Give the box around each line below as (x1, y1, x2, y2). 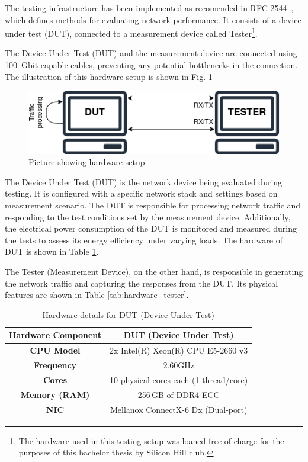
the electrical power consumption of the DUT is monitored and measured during (5, 222, 297, 235)
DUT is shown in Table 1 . (5, 245, 99, 258)
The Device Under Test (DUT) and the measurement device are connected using (5, 47, 297, 59)
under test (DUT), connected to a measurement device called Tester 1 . (5, 25, 258, 39)
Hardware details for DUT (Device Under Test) (42, 308, 214, 320)
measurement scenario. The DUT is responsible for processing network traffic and (5, 199, 301, 211)
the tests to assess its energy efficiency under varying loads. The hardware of (5, 233, 283, 246)
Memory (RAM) (20, 388, 90, 400)
